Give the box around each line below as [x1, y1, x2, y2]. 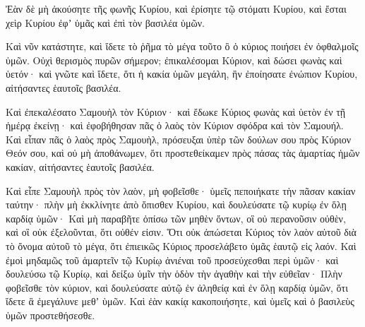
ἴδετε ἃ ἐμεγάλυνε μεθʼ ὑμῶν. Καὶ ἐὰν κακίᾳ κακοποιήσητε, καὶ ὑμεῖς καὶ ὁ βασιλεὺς [6, 294, 354, 309]
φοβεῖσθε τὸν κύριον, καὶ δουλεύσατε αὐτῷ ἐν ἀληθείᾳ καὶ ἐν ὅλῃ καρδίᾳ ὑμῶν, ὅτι [6, 280, 348, 295]
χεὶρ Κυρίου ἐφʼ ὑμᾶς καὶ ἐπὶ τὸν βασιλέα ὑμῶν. [6, 15, 205, 30]
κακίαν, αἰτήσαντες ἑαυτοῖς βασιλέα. [6, 159, 155, 174]
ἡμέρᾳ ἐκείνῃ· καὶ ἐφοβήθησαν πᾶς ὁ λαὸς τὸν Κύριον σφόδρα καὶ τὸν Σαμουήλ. [6, 118, 344, 133]
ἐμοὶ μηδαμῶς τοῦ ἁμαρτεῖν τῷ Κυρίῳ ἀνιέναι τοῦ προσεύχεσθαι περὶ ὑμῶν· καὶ [6, 252, 339, 267]
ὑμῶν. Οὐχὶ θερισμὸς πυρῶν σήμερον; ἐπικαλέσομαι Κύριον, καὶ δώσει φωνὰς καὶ [6, 52, 342, 67]
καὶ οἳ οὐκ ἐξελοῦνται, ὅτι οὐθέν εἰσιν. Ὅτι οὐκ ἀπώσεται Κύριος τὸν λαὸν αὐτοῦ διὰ [6, 225, 357, 239]
